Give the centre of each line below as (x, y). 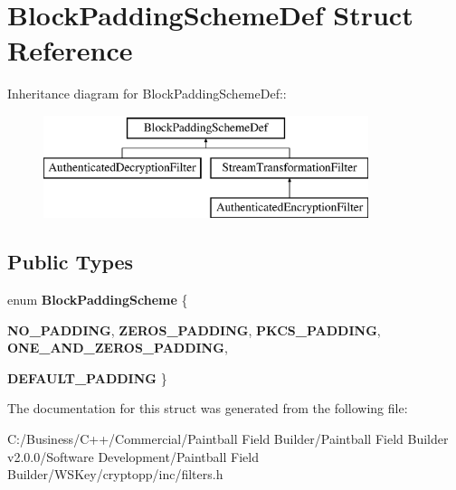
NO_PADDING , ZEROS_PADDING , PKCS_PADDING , (194, 330)
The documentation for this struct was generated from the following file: (208, 408)
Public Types (71, 262)
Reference (70, 50)
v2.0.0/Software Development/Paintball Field (133, 456)
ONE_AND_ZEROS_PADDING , (118, 348)
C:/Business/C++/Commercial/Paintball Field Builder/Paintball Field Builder (228, 439)
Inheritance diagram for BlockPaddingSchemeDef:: (147, 94)
